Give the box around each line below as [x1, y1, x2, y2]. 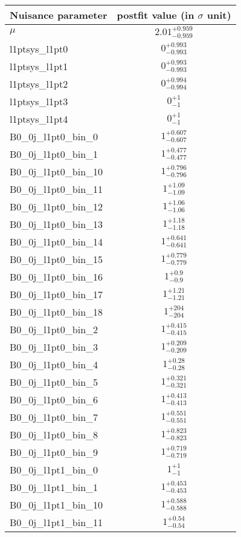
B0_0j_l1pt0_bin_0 [10, 129, 98, 143]
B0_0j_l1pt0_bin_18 [10, 304, 103, 319]
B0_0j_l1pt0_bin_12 [10, 199, 103, 213]
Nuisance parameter [10, 8, 108, 22]
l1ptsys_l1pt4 [10, 111, 68, 126]
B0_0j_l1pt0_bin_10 [10, 164, 103, 178]
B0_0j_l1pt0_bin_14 [10, 234, 103, 249]
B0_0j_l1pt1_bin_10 [10, 497, 103, 512]
